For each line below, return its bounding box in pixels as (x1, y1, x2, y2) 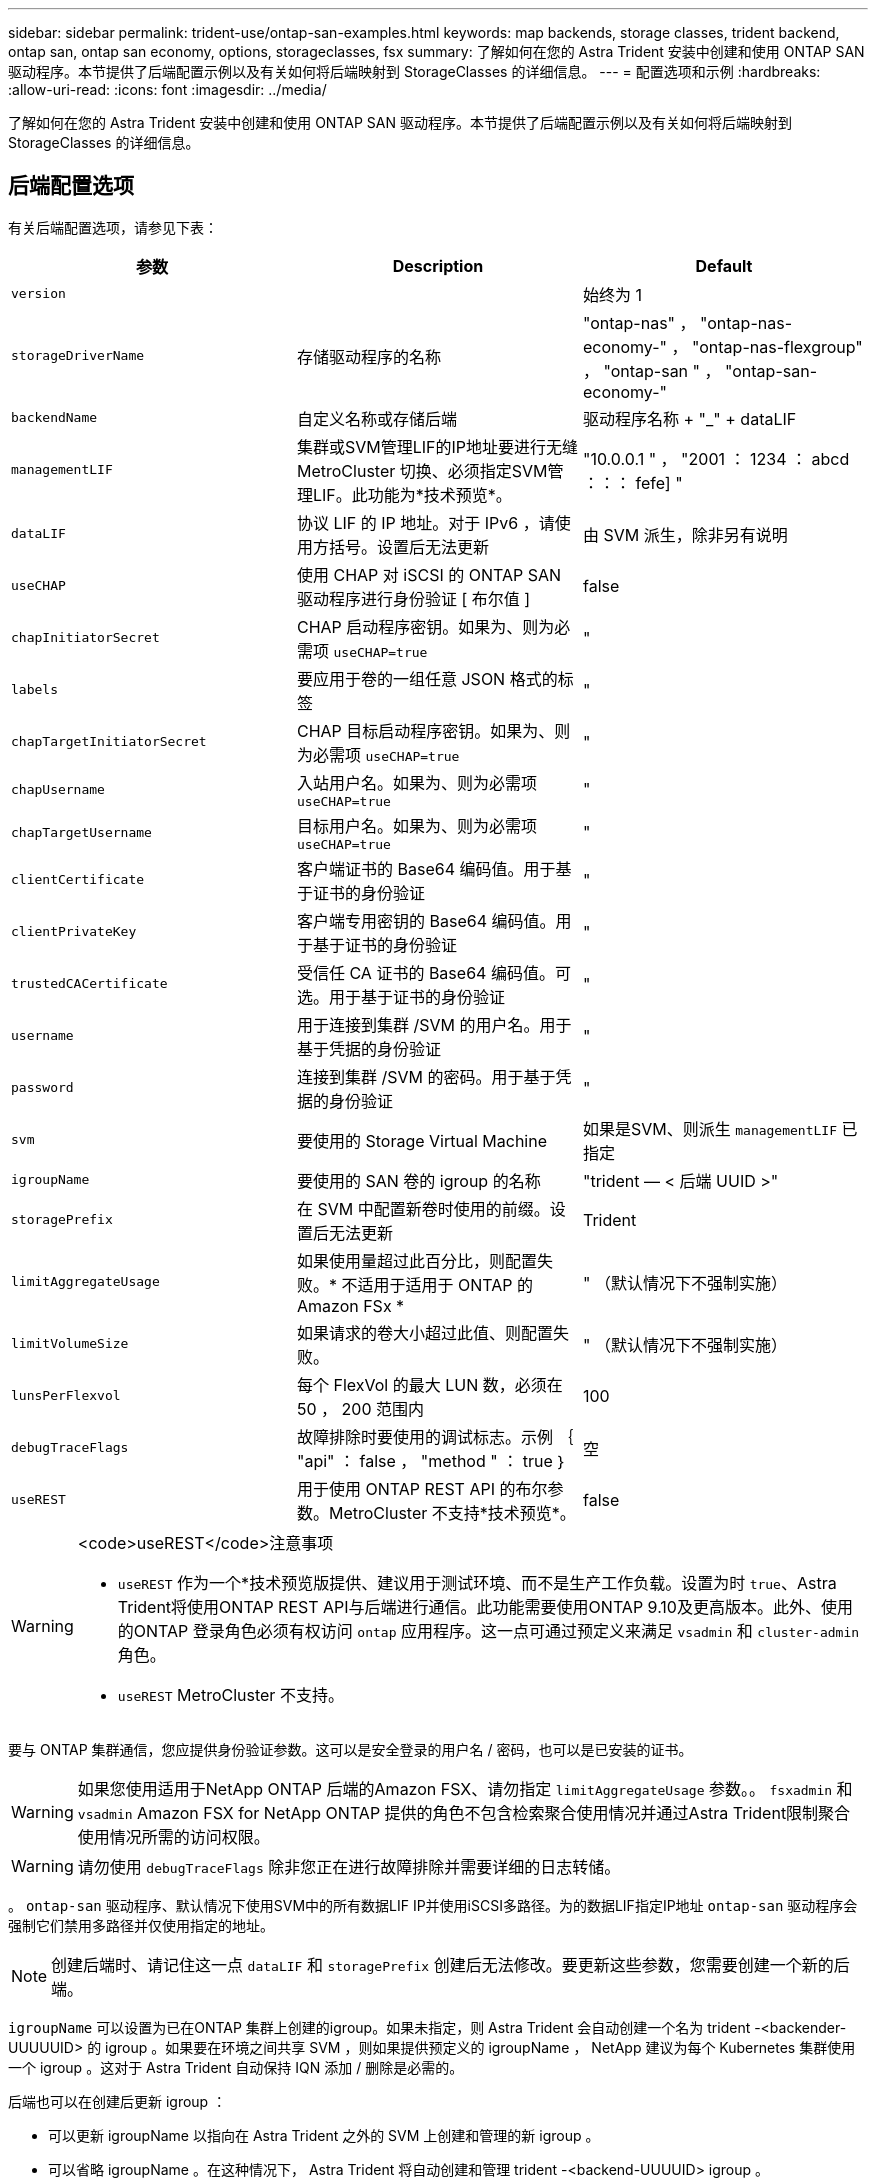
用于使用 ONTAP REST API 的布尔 (296, 1478, 548, 1499)
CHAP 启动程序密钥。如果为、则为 (296, 616, 555, 637)
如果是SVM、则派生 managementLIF (582, 1118, 837, 1139)
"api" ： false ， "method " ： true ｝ (296, 1450, 567, 1471)
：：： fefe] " (582, 472, 683, 493)
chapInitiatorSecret (11, 630, 160, 646)
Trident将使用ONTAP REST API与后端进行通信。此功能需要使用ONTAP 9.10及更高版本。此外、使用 (117, 1596, 853, 1617)
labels (11, 682, 58, 698)
